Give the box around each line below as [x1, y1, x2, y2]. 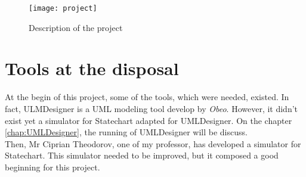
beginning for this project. [5, 160, 100, 173]
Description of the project [29, 21, 123, 33]
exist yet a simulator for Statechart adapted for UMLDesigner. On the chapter [5, 114, 292, 126]
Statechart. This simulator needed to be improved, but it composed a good [5, 149, 279, 162]
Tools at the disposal [5, 56, 179, 80]
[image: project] [29, 4, 97, 13]
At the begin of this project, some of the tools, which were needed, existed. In [5, 91, 289, 103]
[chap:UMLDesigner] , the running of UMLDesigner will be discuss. [5, 126, 248, 138]
